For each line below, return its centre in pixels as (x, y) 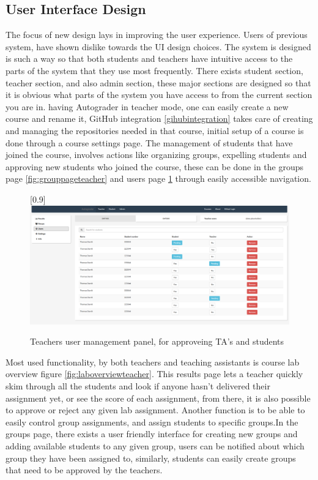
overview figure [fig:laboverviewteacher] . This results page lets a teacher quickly (154, 374)
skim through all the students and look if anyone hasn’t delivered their (138, 386)
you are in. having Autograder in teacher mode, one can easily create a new (147, 106)
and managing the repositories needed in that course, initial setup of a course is (155, 130)
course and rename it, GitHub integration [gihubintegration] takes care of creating (159, 118)
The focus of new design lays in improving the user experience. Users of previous (157, 35)
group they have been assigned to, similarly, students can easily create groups (151, 458)
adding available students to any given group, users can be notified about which (155, 446)
